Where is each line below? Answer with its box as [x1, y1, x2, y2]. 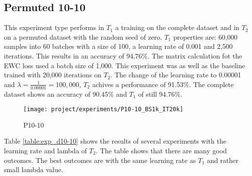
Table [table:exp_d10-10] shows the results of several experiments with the [4, 136, 226, 146]
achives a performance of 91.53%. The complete [92, 79, 234, 89]
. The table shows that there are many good [96, 146, 227, 156]
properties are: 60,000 [173, 31, 237, 42]
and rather [207, 155, 239, 165]
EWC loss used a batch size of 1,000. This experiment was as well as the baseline [4, 60, 245, 70]
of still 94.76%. [138, 88, 183, 99]
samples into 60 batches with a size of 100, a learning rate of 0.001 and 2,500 [4, 41, 233, 51]
